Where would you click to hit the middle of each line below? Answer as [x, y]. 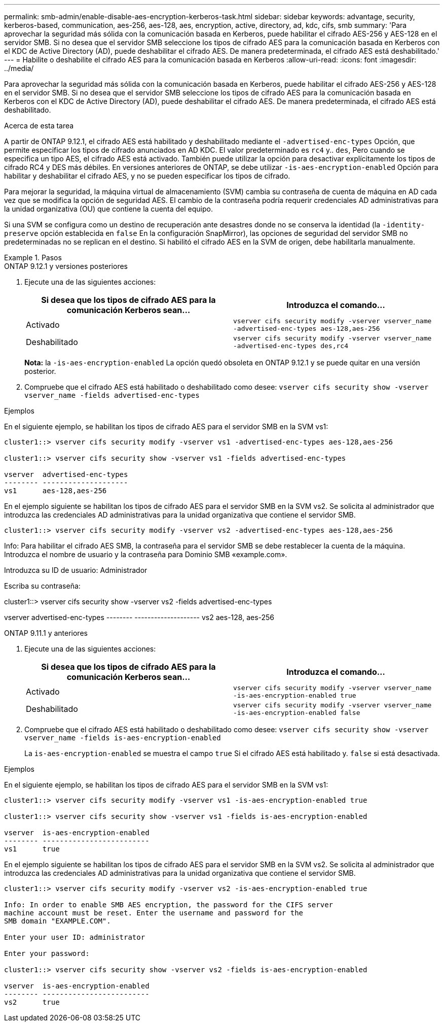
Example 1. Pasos [33, 258]
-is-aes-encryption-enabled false [297, 713]
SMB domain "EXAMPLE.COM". [58, 921]
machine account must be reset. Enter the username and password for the [154, 913]
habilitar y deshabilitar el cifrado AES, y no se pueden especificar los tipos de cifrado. [147, 176]
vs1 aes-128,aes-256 [55, 491]
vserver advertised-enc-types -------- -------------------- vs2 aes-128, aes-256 [139, 617]
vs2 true [32, 1002]
